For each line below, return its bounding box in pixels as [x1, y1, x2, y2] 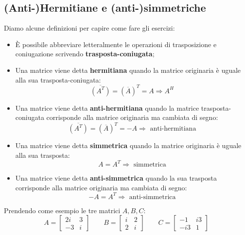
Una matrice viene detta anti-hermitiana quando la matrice [15, 102, 199, 113]
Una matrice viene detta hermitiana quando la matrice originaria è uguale [15, 65, 241, 75]
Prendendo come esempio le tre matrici [4, 205, 121, 215]
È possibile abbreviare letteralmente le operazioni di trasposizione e [15, 39, 217, 49]
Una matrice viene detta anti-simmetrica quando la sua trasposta [15, 173, 217, 183]
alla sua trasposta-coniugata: [15, 74, 101, 84]
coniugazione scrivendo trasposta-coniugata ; [15, 49, 155, 59]
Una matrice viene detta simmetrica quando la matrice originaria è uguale [15, 140, 242, 151]
